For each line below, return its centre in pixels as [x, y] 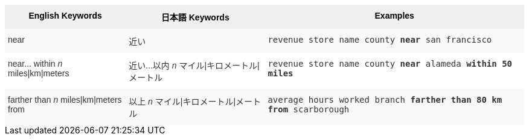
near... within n [35, 64]
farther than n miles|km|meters [65, 100]
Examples [394, 16]
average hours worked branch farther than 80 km [385, 100]
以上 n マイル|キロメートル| [182, 102]
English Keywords [65, 16]
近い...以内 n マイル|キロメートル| [194, 65]
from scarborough [309, 109]
